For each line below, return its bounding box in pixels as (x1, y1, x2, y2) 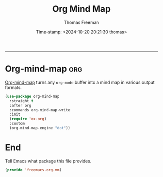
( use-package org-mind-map (5, 94, 60, 99)
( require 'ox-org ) (9, 117, 47, 122)
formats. (5, 84, 22, 90)
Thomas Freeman (64, 19, 99, 25)
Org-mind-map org (5, 63, 82, 74)
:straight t (9, 98, 34, 103)
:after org (9, 103, 32, 108)
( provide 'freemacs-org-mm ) (5, 167, 62, 172)
